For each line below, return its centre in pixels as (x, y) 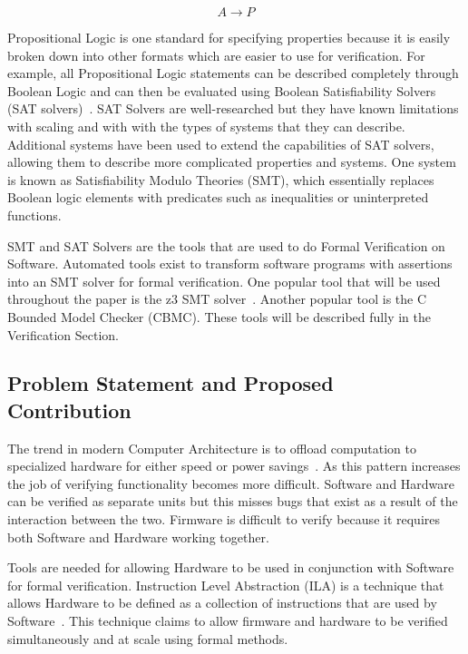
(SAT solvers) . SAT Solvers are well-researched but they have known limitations (233, 108)
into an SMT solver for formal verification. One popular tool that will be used (224, 281)
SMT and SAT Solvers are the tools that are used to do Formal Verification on (226, 245)
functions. (34, 215)
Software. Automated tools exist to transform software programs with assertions (230, 264)
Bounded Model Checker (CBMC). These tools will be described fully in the (219, 316)
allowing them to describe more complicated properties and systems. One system (232, 162)
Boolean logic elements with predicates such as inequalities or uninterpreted (218, 197)
